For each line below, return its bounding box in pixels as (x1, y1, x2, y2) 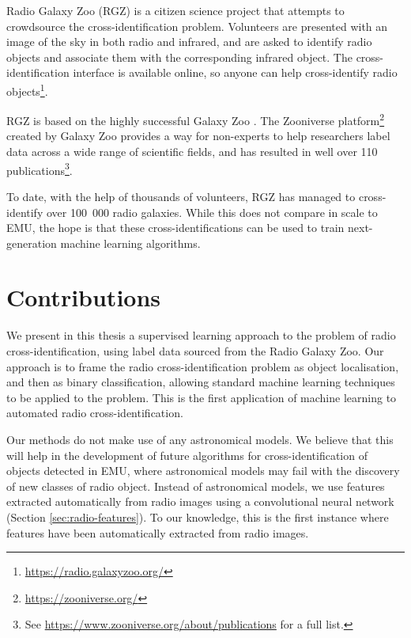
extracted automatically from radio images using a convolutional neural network (6, 493, 394, 510)
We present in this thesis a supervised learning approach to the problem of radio (6, 327, 396, 344)
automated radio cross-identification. (6, 404, 183, 421)
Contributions (6, 281, 161, 313)
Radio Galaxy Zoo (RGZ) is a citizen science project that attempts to (6, 2, 345, 18)
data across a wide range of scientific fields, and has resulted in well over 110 (6, 143, 378, 160)
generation (6, 234, 57, 251)
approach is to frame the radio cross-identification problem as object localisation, (6, 358, 399, 374)
